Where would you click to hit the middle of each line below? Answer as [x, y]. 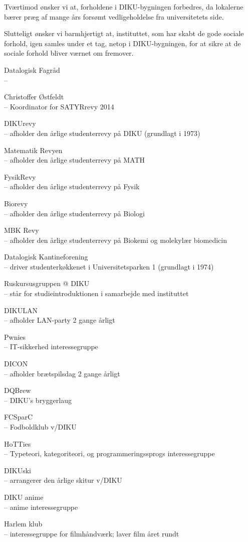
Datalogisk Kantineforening [46, 257]
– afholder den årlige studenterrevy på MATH [75, 160]
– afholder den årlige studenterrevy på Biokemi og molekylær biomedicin [115, 240]
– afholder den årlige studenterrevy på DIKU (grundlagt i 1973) [102, 133]
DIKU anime [24, 497]
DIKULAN [21, 310]
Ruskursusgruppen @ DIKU [47, 283]
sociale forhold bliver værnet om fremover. [69, 53]
